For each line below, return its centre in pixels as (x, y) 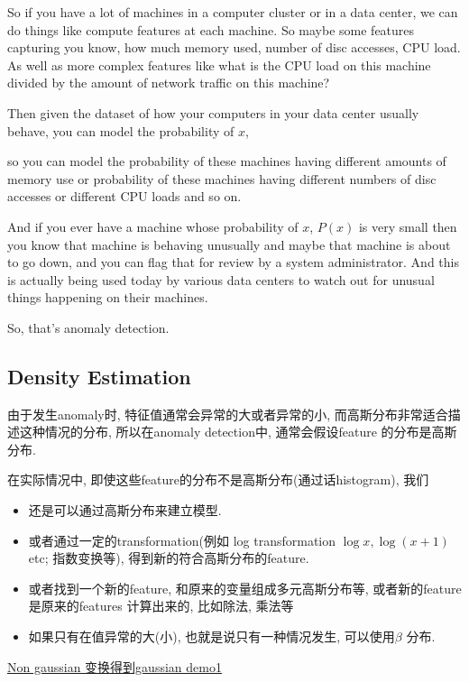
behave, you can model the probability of (121, 130)
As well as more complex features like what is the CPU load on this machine (219, 65)
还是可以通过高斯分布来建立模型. (125, 510)
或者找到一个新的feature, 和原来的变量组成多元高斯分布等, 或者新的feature (245, 588)
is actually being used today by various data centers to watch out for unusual (221, 279)
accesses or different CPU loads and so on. (124, 196)
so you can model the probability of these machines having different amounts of (227, 161)
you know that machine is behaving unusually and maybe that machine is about (229, 244)
